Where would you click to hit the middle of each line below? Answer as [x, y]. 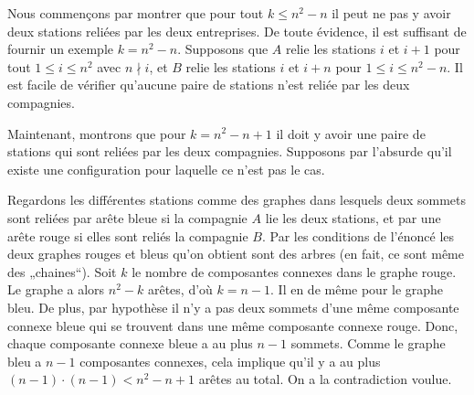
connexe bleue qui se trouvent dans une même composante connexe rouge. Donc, [233, 325]
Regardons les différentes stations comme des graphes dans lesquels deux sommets [237, 200]
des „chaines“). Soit [62, 271]
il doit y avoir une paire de [351, 133]
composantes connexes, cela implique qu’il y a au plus [230, 361]
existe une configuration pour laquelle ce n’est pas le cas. [166, 169]
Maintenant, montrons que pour [97, 133]
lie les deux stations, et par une [353, 217]
